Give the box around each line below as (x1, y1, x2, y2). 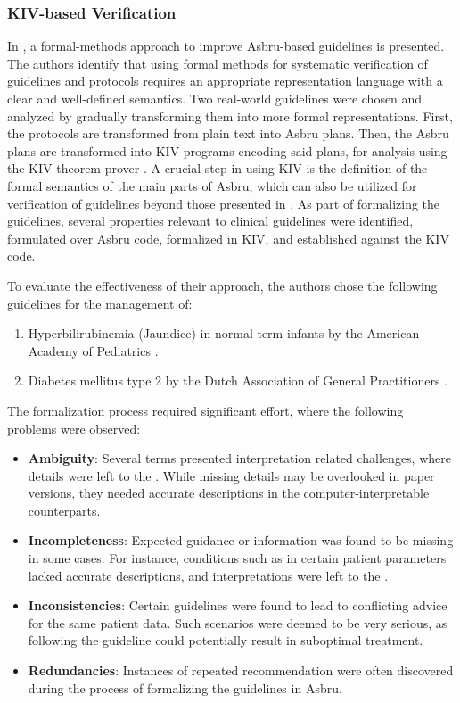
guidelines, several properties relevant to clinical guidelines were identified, (7, 211, 414, 230)
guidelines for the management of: (7, 294, 193, 312)
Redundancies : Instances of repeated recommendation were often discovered (28, 661, 454, 680)
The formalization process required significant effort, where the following (7, 401, 404, 419)
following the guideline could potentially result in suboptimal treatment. (28, 631, 423, 649)
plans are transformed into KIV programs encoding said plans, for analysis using (7, 141, 448, 160)
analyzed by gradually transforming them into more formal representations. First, (7, 106, 453, 125)
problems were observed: (7, 418, 141, 437)
